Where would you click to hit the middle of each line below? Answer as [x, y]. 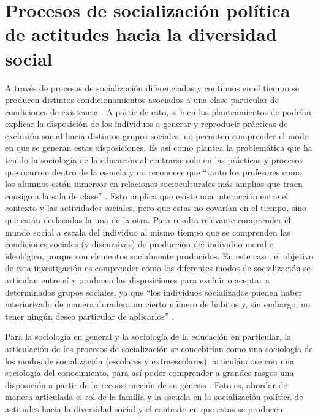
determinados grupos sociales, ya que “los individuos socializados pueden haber [153, 292]
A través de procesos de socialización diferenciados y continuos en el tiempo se [152, 87]
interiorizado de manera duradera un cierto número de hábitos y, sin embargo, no [157, 304]
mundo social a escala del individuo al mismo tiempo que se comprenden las [148, 232]
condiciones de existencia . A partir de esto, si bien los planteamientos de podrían [158, 111]
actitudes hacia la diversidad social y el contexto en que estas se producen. [145, 408]
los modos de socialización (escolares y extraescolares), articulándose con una [150, 360]
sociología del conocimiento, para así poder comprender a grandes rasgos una [150, 373]
